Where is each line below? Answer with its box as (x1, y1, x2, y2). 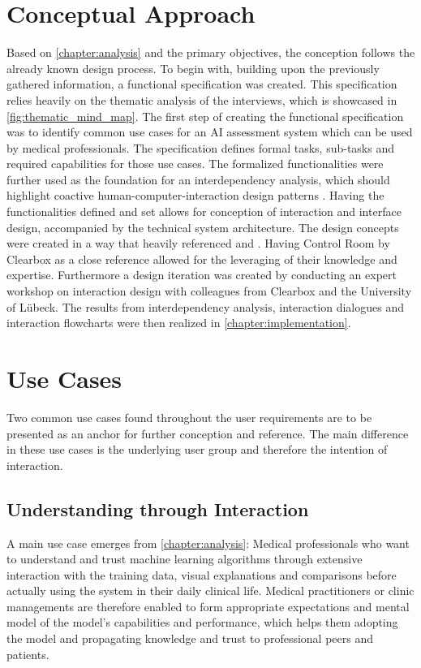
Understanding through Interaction (6, 496, 309, 521)
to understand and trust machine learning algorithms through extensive (6, 550, 363, 567)
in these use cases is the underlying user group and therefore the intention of (6, 441, 388, 458)
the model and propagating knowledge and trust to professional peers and (6, 630, 374, 647)
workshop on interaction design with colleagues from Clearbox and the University (6, 282, 412, 300)
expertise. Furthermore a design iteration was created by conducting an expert (6, 266, 397, 283)
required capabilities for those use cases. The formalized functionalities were (6, 155, 384, 172)
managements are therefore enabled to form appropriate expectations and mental (6, 597, 410, 614)
